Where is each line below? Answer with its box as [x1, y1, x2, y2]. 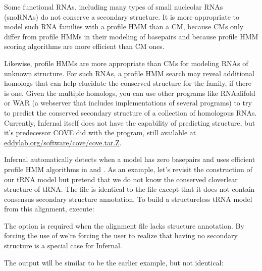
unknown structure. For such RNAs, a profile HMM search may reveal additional [4, 68, 255, 78]
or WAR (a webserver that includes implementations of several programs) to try [4, 97, 252, 108]
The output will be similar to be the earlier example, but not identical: [4, 257, 224, 267]
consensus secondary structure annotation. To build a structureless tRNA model [4, 193, 252, 204]
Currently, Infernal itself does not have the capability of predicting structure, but [4, 117, 255, 128]
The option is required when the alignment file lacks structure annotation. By [4, 220, 244, 231]
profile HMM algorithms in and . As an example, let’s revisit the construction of [4, 164, 252, 174]
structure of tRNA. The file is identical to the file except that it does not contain [4, 184, 255, 194]
